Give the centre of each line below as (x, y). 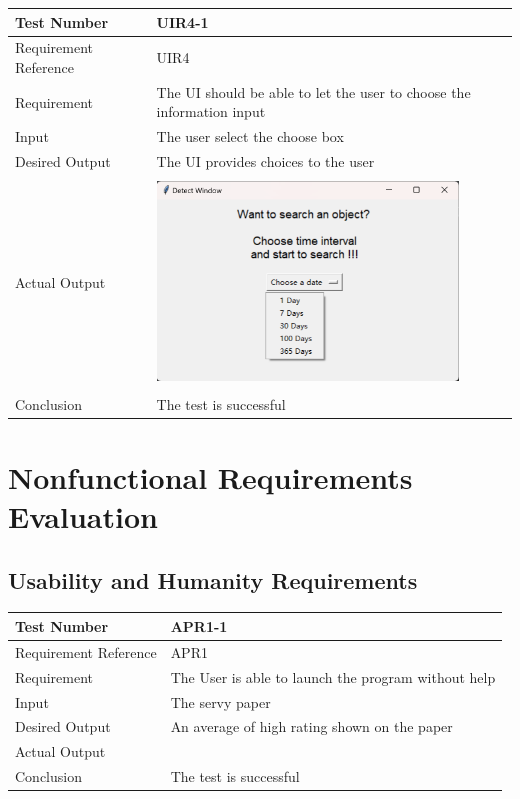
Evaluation (83, 516)
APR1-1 (199, 625)
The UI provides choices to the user (265, 161)
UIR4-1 (182, 21)
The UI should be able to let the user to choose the (313, 91)
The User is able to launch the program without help (333, 676)
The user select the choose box (250, 136)
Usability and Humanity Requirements (213, 579)
